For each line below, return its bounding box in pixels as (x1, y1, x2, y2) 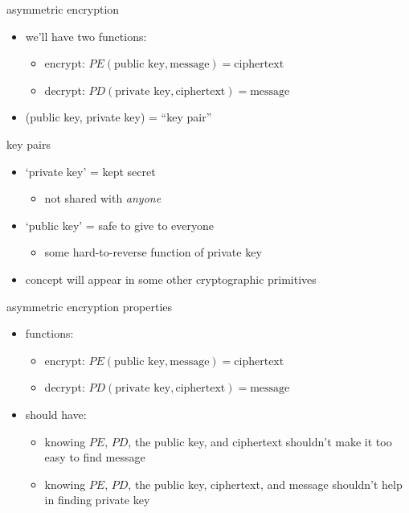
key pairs (6, 135, 51, 152)
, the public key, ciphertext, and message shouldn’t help (128, 475, 403, 492)
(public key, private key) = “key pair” (25, 109, 212, 125)
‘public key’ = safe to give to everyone (25, 216, 215, 233)
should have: (25, 405, 87, 422)
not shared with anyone (44, 190, 162, 207)
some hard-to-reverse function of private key (44, 244, 262, 261)
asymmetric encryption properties (6, 298, 173, 314)
